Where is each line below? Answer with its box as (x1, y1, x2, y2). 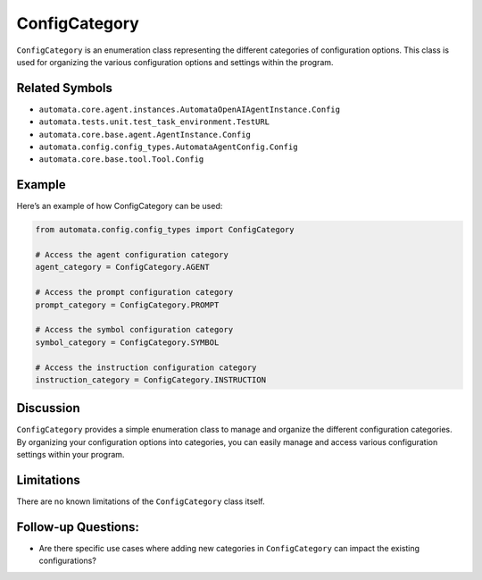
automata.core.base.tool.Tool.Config (38, 155, 204, 164)
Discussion (16, 400, 80, 416)
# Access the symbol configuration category (35, 324, 234, 335)
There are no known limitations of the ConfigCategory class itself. (16, 496, 265, 507)
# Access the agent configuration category (35, 250, 229, 260)
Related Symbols (16, 80, 113, 96)
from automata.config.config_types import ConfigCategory (35, 224, 295, 235)
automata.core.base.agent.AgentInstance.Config (38, 130, 252, 139)
